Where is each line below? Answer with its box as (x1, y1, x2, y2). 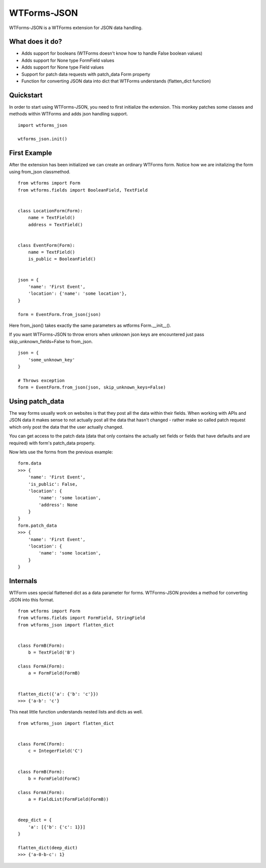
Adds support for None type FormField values (21, 57, 114, 63)
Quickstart (9, 91, 43, 99)
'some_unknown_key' (28, 357, 75, 362)
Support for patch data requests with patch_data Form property (21, 71, 150, 77)
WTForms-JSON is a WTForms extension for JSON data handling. (9, 25, 143, 31)
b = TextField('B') (28, 650, 75, 655)
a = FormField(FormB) (28, 671, 81, 676)
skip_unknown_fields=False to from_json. (9, 338, 93, 344)
